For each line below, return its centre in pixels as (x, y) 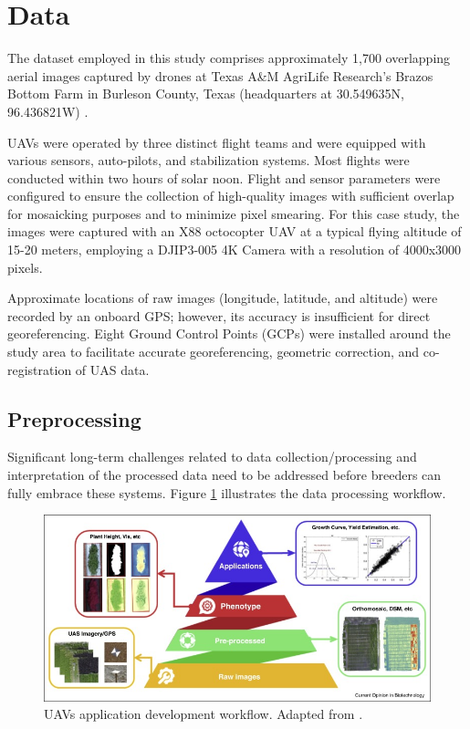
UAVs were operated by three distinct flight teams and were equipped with (217, 142)
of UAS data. (112, 369)
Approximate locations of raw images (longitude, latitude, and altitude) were (223, 298)
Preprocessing (74, 418)
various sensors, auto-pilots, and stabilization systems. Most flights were (209, 160)
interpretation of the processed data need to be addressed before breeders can (225, 475)
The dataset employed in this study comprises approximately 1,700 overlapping (229, 58)
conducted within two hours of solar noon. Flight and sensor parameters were (224, 177)
